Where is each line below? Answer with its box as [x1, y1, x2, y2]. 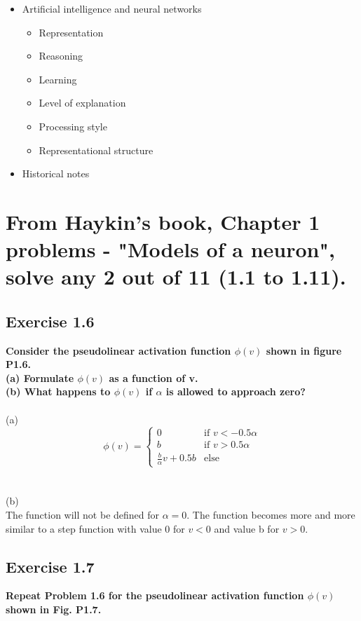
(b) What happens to [6, 384, 111, 399]
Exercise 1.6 [6, 310, 95, 332]
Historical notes [22, 166, 90, 181]
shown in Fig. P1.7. [6, 601, 102, 616]
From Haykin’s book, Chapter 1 [6, 207, 320, 236]
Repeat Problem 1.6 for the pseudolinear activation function [6, 588, 304, 603]
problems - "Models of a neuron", [6, 235, 335, 264]
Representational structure [39, 142, 154, 157]
